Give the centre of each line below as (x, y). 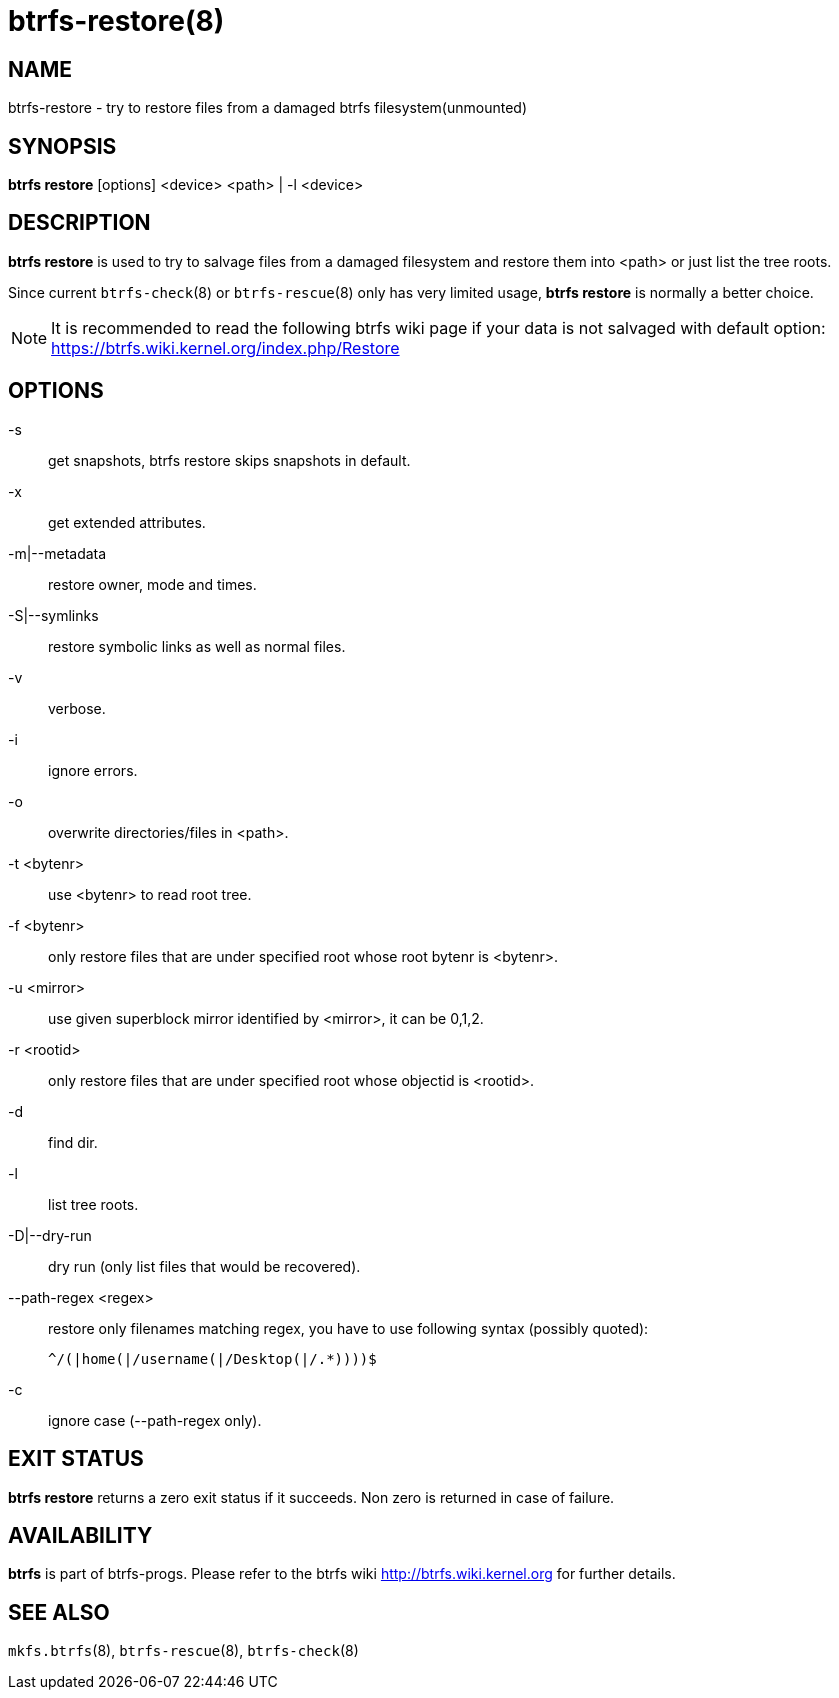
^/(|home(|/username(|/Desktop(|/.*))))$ (212, 1358)
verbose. (77, 708)
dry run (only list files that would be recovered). (204, 1266)
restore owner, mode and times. (152, 584)
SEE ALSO (59, 1612)
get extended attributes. (127, 522)
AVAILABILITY (80, 1535)
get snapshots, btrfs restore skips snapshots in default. (229, 460)
